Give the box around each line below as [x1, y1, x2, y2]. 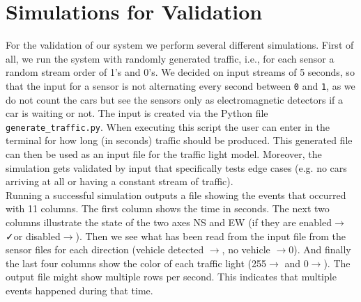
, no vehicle [222, 242, 270, 257]
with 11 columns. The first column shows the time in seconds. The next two [6, 201, 330, 216]
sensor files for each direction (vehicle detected [6, 242, 204, 257]
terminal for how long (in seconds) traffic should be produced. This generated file [6, 133, 353, 148]
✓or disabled [6, 228, 61, 243]
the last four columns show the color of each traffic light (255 [6, 255, 267, 270]
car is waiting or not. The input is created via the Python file [6, 106, 268, 120]
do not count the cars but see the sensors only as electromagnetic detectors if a [6, 92, 344, 106]
